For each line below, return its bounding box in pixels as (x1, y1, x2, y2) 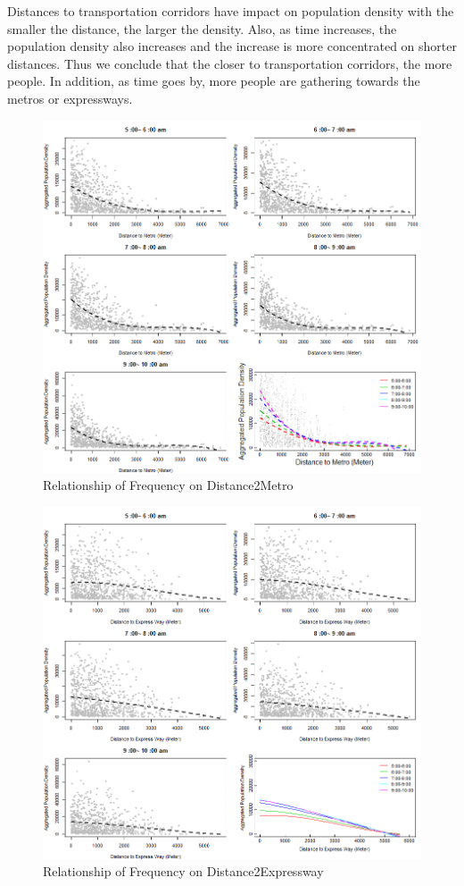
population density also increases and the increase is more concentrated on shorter (7, 37, 457, 55)
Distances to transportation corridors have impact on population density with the (7, 2, 454, 20)
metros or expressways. (7, 89, 133, 107)
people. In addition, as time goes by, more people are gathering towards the (7, 72, 420, 90)
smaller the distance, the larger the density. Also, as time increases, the (7, 19, 397, 38)
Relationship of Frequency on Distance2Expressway (43, 862, 324, 881)
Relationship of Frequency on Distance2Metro (43, 476, 294, 494)
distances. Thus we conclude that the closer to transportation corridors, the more (7, 54, 452, 72)
